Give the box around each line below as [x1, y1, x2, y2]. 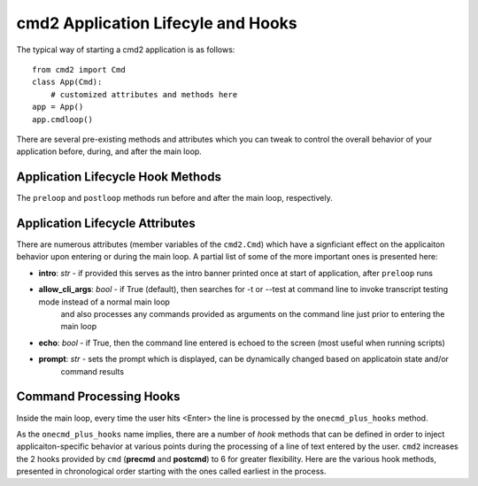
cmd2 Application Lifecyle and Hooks [16, 13, 297, 33]
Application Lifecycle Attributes [16, 216, 197, 230]
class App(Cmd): [32, 77, 103, 88]
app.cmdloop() [32, 114, 93, 124]
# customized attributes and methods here [50, 89, 238, 99]
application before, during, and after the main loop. [16, 146, 203, 157]
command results [60, 366, 124, 376]
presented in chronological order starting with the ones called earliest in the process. [16, 466, 327, 477]
